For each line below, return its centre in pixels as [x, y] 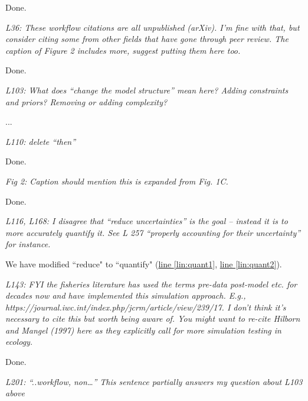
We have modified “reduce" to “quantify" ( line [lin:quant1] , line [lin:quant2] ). [144, 263]
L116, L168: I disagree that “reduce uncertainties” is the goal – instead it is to [147, 221]
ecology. [19, 342]
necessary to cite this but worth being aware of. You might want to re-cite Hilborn [153, 318]
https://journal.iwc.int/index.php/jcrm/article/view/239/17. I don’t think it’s [146, 307]
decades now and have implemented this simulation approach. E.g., [126, 295]
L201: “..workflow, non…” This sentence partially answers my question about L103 [154, 381]
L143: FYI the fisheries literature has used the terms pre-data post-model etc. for [151, 284]
